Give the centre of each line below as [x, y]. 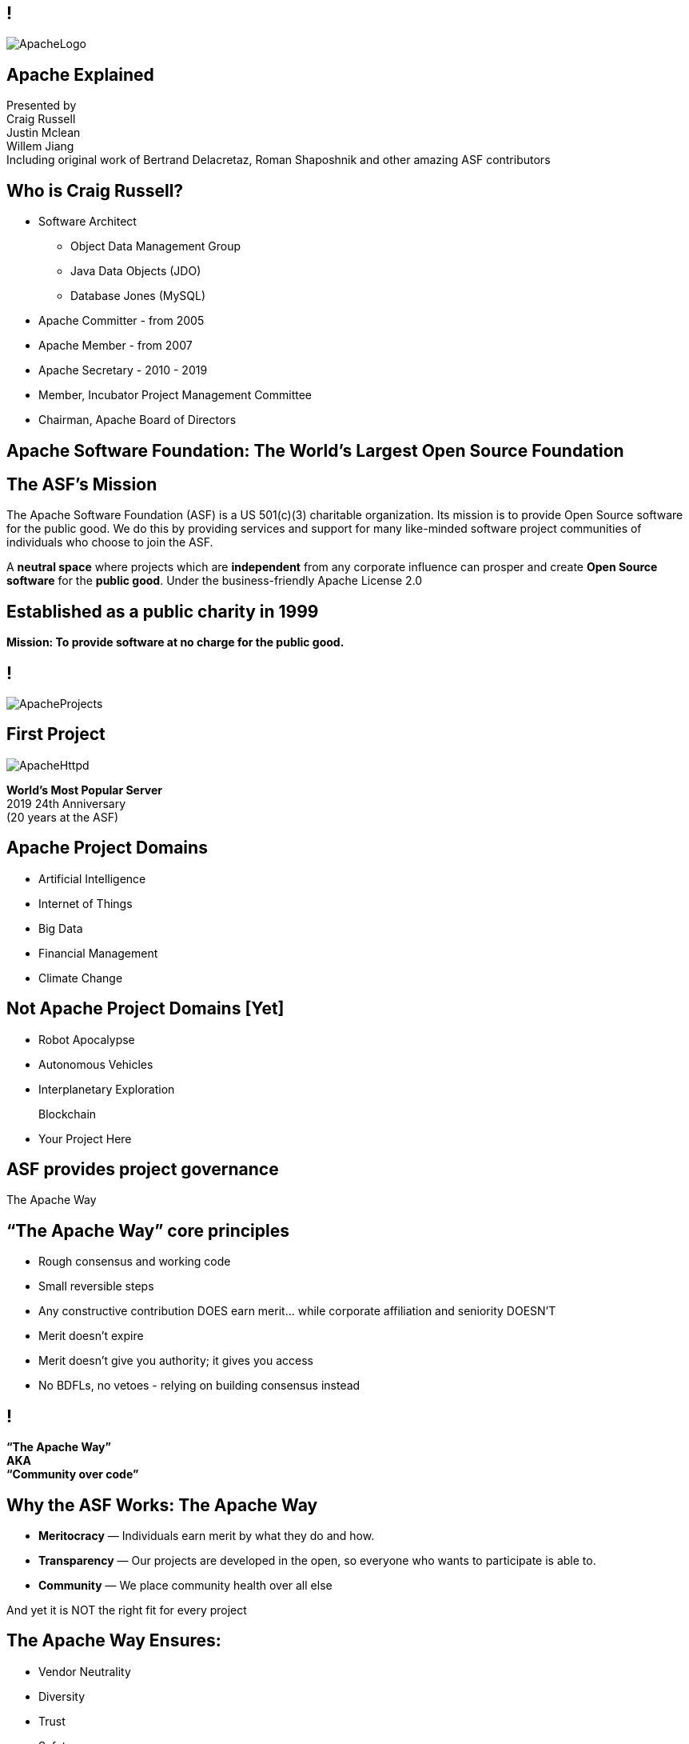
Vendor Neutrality [85, 1671]
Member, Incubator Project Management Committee [175, 395]
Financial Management [98, 953]
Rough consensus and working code [135, 1262]
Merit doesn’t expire [91, 1336]
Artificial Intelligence [92, 878]
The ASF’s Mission [82, 484]
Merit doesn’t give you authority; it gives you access [176, 1361]
